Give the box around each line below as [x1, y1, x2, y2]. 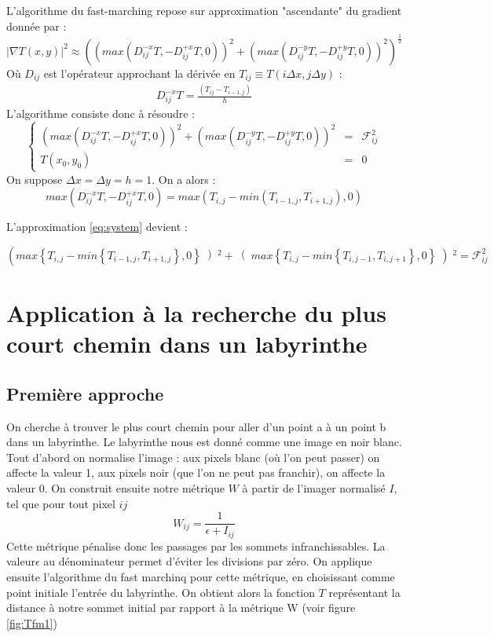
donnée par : [6, 17, 67, 34]
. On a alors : [152, 170, 216, 187]
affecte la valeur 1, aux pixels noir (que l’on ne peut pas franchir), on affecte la [6, 464, 386, 481]
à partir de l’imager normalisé [242, 480, 386, 496]
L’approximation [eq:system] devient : [6, 218, 188, 235]
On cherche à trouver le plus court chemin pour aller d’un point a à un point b [6, 418, 386, 434]
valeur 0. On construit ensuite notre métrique [6, 480, 225, 496]
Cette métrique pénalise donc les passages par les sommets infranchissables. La [6, 537, 386, 554]
